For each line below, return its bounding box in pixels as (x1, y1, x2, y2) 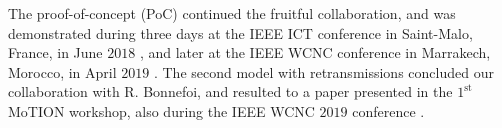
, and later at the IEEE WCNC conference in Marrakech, (139, 42, 491, 63)
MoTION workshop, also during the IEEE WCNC (8, 100, 315, 121)
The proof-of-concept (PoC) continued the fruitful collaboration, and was (8, 3, 456, 23)
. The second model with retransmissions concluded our (153, 61, 494, 82)
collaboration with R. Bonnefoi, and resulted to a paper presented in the (8, 81, 453, 102)
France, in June (8, 42, 103, 63)
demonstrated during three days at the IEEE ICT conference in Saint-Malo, (8, 22, 473, 43)
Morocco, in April (8, 61, 117, 82)
